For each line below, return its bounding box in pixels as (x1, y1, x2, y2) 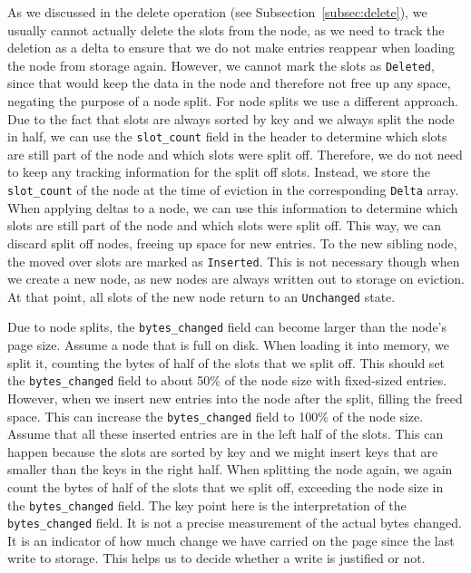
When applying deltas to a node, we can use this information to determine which (7, 198, 458, 217)
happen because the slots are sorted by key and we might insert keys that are (7, 442, 438, 461)
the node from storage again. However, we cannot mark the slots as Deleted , (7, 55, 435, 74)
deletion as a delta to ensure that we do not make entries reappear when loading (7, 38, 456, 57)
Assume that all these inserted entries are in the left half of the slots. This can (7, 424, 444, 443)
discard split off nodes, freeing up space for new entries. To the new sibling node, (7, 233, 457, 252)
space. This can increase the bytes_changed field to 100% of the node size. (7, 406, 424, 425)
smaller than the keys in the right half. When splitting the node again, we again (7, 460, 453, 479)
